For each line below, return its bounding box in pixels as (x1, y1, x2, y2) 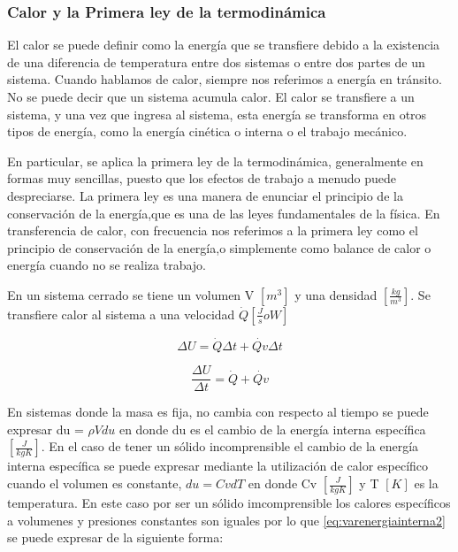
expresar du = (7, 419, 84, 438)
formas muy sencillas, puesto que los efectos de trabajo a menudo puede (7, 169, 396, 188)
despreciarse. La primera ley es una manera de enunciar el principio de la (7, 186, 403, 204)
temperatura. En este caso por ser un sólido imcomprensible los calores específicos (7, 494, 451, 511)
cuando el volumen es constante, (7, 474, 182, 492)
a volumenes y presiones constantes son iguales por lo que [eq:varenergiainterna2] (7, 510, 446, 529)
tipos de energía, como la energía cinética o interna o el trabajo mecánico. (7, 122, 408, 141)
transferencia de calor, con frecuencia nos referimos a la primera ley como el (7, 221, 418, 240)
